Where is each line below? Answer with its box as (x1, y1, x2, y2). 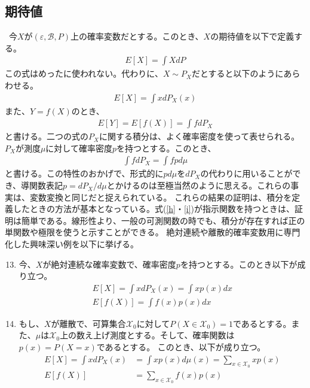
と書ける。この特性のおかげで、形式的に (5, 167, 164, 180)
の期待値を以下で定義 (210, 30, 294, 43)
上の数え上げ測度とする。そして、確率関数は (60, 329, 235, 341)
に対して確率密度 (45, 141, 112, 154)
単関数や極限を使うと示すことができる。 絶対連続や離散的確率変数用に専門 (5, 226, 300, 238)
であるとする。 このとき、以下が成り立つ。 (96, 341, 266, 353)
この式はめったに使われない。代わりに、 (5, 67, 163, 80)
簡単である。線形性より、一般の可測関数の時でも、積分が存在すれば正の (21, 214, 305, 226)
